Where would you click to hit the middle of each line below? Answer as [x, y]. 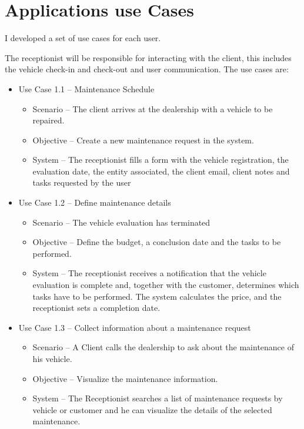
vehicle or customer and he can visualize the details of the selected [152, 409]
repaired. [49, 120]
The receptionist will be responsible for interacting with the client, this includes [148, 57]
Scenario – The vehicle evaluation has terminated [121, 222]
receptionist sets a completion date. [96, 308]
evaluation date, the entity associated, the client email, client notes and [161, 171]
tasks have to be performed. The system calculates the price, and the [157, 296]
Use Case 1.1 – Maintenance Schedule [86, 88]
